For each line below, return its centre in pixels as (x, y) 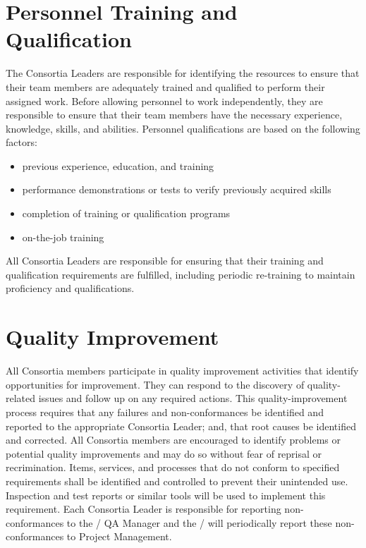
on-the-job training (63, 237)
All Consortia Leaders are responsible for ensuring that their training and (165, 261)
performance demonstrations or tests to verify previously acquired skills (177, 189)
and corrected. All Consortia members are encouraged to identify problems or (173, 440)
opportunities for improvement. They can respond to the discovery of (155, 384)
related (21, 398)
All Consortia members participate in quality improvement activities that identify (182, 371)
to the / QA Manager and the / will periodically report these (199, 522)
